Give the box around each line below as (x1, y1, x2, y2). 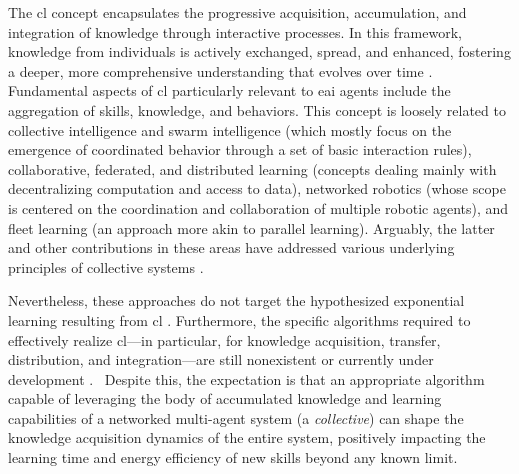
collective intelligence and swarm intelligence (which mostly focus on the (8, 119, 452, 140)
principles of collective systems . (8, 256, 204, 277)
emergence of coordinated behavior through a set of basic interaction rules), (8, 139, 472, 160)
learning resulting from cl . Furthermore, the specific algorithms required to (8, 309, 471, 330)
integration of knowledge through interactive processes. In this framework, (8, 21, 462, 42)
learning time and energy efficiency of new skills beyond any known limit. (8, 447, 458, 468)
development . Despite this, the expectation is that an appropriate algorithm (8, 368, 485, 389)
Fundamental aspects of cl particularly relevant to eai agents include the (8, 80, 451, 101)
